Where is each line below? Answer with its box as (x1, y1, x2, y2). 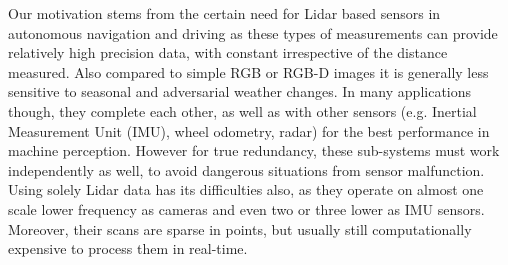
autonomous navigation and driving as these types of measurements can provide (8, 22, 498, 43)
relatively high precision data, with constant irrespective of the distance (8, 42, 448, 63)
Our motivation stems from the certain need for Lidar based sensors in (8, 3, 441, 23)
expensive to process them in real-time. (8, 238, 248, 259)
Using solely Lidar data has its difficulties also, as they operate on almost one (8, 179, 484, 200)
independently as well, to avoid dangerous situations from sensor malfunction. (8, 159, 485, 180)
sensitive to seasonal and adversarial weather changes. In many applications (8, 81, 472, 102)
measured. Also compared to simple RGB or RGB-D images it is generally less (8, 61, 489, 82)
